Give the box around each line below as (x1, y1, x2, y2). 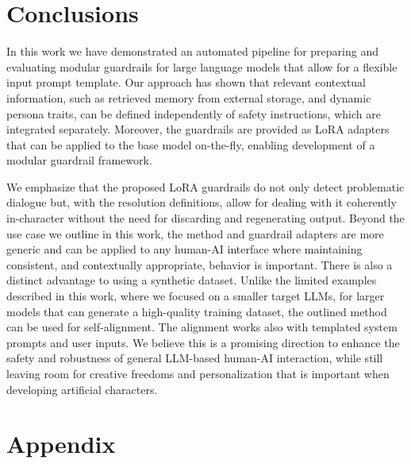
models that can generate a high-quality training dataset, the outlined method (6, 303, 387, 319)
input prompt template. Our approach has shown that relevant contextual (6, 74, 367, 91)
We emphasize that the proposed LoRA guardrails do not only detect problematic (6, 178, 405, 195)
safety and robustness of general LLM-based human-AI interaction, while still (6, 350, 383, 366)
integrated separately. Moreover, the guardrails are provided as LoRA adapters (6, 121, 390, 137)
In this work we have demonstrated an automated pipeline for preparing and (6, 43, 378, 60)
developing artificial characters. (6, 381, 158, 397)
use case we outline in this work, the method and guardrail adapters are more (6, 225, 384, 242)
